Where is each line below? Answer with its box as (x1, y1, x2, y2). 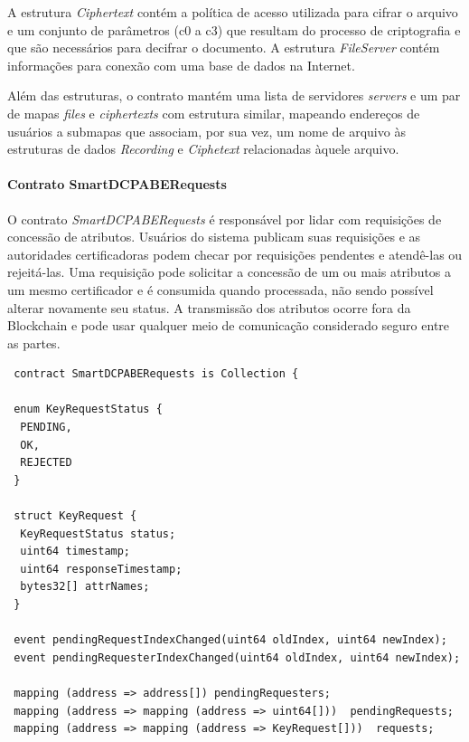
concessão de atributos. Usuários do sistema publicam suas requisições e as (7, 227, 421, 246)
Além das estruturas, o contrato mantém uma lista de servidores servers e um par (7, 86, 461, 105)
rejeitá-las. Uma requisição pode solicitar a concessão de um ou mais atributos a (7, 262, 452, 281)
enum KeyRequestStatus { (14, 403, 163, 416)
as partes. (7, 333, 61, 352)
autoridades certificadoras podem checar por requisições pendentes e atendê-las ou (7, 244, 463, 263)
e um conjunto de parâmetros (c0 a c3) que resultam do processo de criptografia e (7, 20, 461, 39)
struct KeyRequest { (14, 509, 137, 523)
